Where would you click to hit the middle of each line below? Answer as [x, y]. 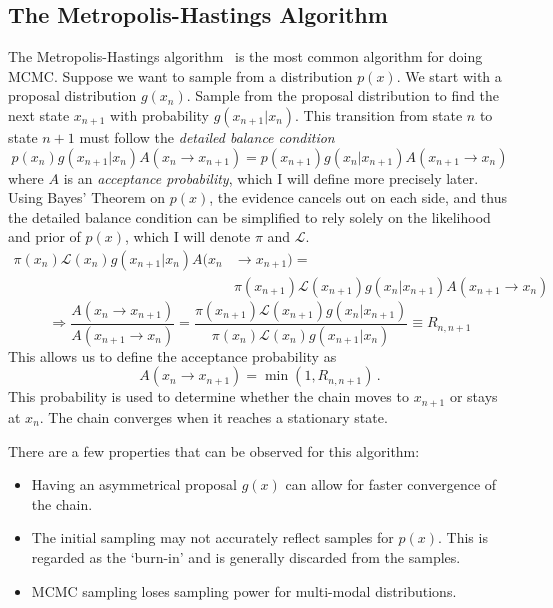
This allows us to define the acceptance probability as [172, 355]
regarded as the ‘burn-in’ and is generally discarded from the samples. [246, 556]
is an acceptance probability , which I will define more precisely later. [271, 177]
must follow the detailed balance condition [207, 136]
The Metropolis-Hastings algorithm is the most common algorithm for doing [245, 56]
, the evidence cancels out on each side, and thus [358, 197]
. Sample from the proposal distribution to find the [342, 95]
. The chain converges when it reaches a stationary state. [213, 416]
